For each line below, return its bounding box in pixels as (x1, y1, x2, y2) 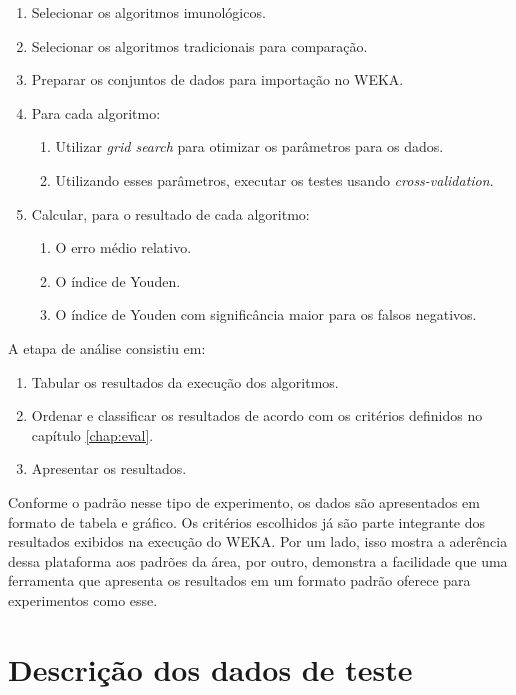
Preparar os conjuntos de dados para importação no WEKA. (31, 69, 404, 90)
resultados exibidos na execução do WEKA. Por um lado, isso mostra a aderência (8, 531, 508, 552)
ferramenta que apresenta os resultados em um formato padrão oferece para (8, 570, 471, 591)
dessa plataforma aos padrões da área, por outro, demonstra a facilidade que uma (8, 550, 508, 571)
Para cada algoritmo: (31, 102, 161, 123)
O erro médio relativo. (55, 237, 192, 258)
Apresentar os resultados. (31, 458, 187, 479)
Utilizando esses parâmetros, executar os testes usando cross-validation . (55, 169, 494, 190)
